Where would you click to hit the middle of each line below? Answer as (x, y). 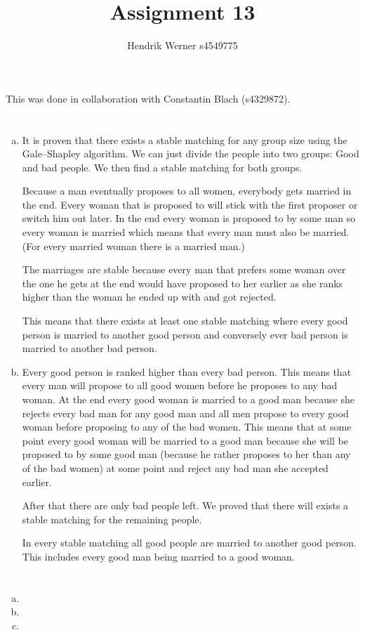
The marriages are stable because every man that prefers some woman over (184, 269)
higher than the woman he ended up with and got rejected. (149, 297)
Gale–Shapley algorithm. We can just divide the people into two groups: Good (191, 153)
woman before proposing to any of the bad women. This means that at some (187, 427)
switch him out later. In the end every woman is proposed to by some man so (189, 218)
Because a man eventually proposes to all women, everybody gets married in (187, 191)
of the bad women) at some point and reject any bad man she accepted (175, 467)
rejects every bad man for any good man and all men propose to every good (185, 413)
